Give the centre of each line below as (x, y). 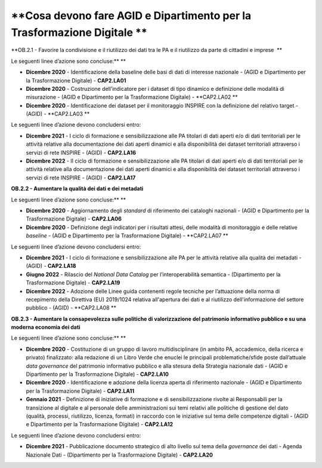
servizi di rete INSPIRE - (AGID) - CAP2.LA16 (81, 152)
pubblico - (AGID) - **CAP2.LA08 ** (71, 308)
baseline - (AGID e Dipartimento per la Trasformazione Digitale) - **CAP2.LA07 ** (127, 235)
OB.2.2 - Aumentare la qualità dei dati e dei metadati (77, 189)
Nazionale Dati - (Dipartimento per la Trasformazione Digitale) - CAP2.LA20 (119, 455)
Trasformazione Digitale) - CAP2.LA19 (73, 283)
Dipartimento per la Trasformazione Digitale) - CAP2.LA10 (97, 374)
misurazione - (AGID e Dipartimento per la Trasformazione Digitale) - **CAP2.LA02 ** (132, 97)
